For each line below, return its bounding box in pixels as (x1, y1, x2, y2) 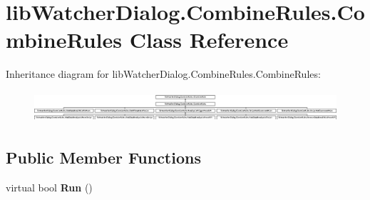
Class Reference (129, 25, 289, 54)
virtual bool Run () (6, 179, 93, 194)
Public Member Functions (6, 146, 201, 168)
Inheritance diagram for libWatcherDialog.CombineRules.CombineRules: (6, 66, 321, 81)
